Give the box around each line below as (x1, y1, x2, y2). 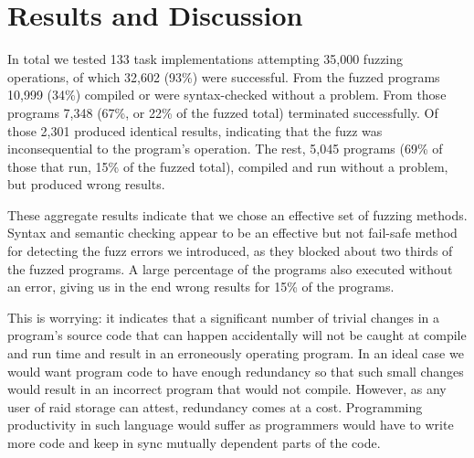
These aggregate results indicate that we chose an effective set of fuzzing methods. (7, 205, 468, 224)
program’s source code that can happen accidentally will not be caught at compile (7, 325, 467, 345)
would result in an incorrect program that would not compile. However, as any (7, 379, 447, 399)
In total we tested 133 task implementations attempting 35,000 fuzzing (7, 49, 404, 69)
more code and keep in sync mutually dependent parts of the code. (7, 433, 381, 452)
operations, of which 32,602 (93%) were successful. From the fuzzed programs (7, 67, 440, 86)
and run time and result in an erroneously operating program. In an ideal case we (7, 344, 464, 363)
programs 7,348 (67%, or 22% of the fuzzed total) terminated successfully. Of (7, 102, 438, 122)
